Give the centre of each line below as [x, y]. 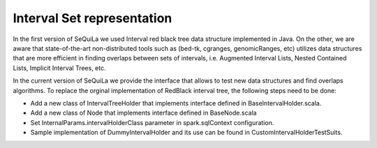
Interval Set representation [93, 18]
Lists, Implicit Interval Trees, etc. [59, 68]
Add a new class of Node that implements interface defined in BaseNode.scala [144, 113]
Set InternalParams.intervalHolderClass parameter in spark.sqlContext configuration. [152, 122]
